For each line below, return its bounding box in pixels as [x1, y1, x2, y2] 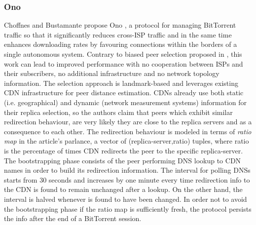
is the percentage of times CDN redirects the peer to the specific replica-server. [4, 145, 243, 155]
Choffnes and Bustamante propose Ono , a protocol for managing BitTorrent [4, 20, 236, 30]
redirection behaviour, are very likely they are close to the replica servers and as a [4, 116, 252, 127]
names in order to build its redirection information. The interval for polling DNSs [4, 165, 251, 175]
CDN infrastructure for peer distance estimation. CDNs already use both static [4, 87, 244, 98]
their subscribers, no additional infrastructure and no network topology [4, 68, 219, 78]
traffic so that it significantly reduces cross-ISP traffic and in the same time [4, 29, 232, 39]
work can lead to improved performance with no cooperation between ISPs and [4, 58, 243, 69]
